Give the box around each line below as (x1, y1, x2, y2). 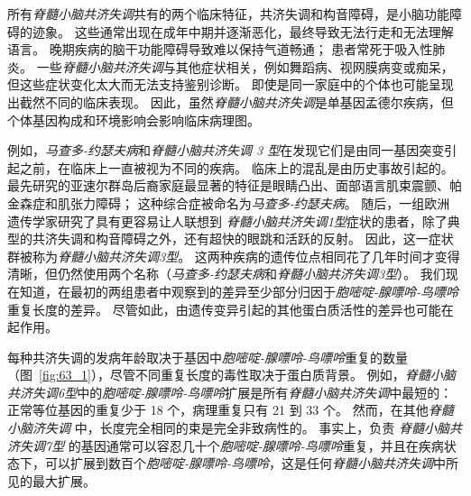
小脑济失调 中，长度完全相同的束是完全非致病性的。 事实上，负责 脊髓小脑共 (7, 418, 462, 437)
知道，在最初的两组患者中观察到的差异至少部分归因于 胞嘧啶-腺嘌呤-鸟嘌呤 (19, 281, 459, 300)
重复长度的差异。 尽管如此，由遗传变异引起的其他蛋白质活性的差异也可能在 (7, 299, 454, 318)
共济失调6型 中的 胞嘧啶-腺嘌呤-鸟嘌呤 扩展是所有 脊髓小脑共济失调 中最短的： (7, 382, 453, 401)
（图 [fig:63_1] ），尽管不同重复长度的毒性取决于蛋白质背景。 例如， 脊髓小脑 (7, 365, 456, 384)
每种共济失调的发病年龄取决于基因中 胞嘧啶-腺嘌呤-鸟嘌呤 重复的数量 (7, 347, 409, 366)
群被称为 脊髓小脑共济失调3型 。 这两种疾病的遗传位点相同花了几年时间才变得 (7, 246, 460, 265)
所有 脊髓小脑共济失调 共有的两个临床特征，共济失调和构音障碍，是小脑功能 (7, 5, 449, 23)
